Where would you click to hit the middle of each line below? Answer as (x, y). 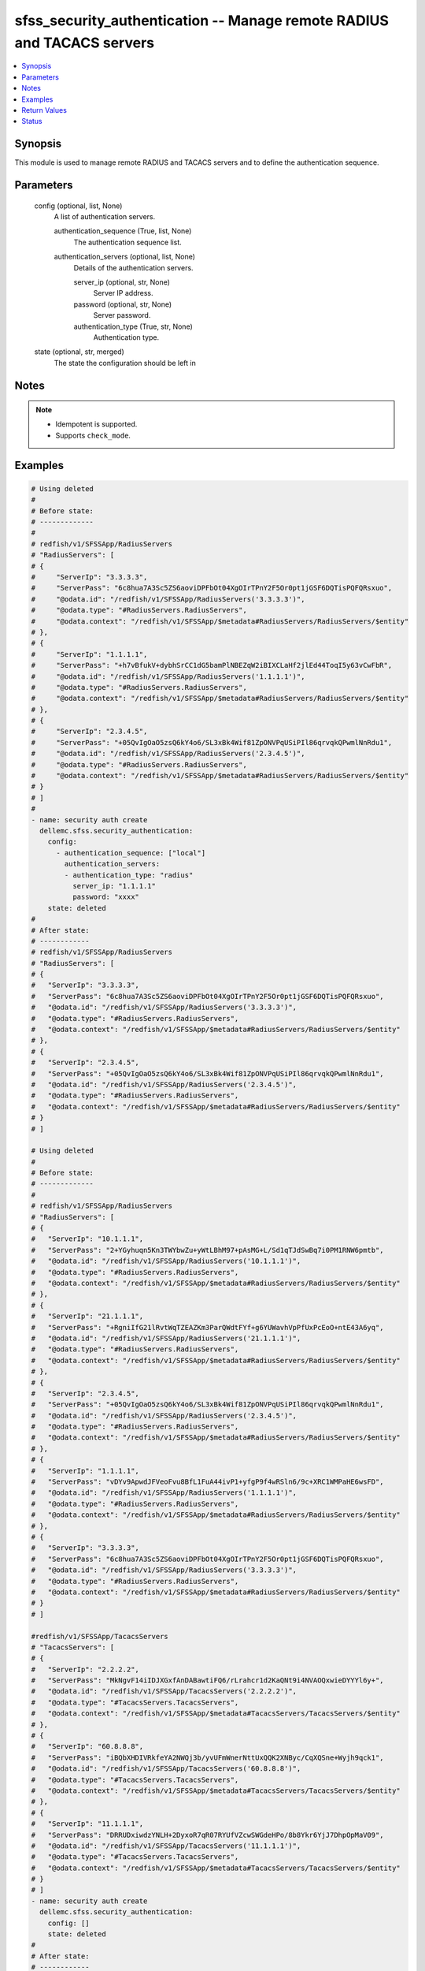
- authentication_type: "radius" (129, 875)
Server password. (122, 315)
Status (32, 121)
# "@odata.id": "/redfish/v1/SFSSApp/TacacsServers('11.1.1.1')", (166, 1846)
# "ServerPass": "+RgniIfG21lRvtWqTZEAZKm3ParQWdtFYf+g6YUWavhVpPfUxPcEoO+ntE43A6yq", (208, 1327)
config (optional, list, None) (78, 206)
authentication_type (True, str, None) (133, 326)
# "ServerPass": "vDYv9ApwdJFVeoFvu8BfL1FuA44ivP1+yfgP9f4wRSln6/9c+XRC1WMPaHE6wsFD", (208, 1482)
